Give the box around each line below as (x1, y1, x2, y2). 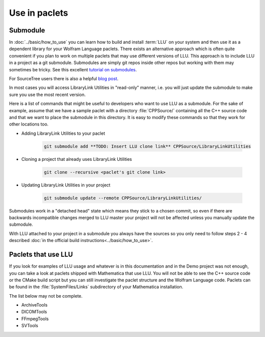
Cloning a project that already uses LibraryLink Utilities (21, 156, 132, 162)
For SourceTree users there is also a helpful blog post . (9, 76, 119, 82)
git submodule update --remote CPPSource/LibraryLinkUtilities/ (44, 195, 202, 201)
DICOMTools (21, 309, 47, 315)
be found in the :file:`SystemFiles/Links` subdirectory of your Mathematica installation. (9, 284, 184, 290)
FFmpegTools (21, 315, 49, 322)
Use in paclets (9, 7, 68, 18)
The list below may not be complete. (9, 293, 83, 299)
